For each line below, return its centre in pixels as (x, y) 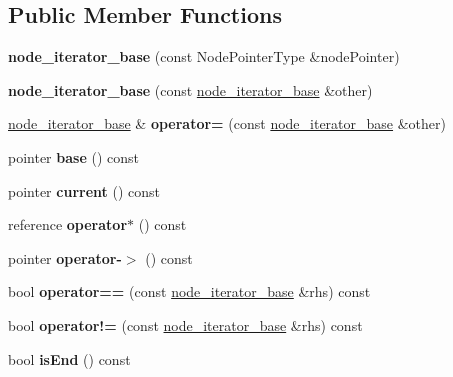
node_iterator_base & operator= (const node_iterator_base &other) (227, 123)
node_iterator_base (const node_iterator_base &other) (190, 89)
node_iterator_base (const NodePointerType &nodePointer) (204, 56)
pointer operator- (65, 257)
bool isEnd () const (69, 358)
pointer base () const (73, 156)
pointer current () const (84, 190)
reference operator (68, 224)
